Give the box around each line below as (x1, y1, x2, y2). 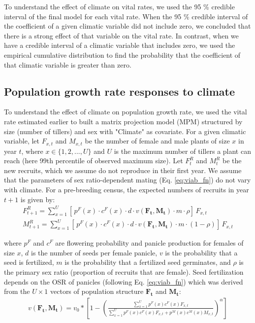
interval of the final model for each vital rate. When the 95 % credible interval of (4, 11, 248, 21)
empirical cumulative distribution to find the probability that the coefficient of (4, 49, 241, 60)
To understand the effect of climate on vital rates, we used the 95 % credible (4, 1, 235, 11)
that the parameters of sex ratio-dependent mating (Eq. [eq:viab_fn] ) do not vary (4, 175, 251, 185)
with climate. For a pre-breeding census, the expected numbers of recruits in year (4, 184, 249, 194)
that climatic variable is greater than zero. (4, 59, 131, 70)
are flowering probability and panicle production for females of (55, 238, 244, 248)
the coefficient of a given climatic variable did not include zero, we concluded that (4, 21, 251, 31)
